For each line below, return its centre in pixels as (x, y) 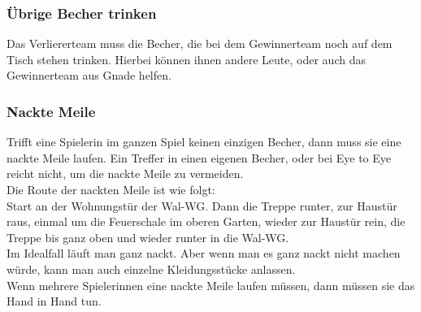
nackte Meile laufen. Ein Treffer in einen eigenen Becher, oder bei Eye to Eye (199, 157)
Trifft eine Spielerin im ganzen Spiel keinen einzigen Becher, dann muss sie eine (204, 142)
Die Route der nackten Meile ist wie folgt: (111, 189)
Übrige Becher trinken (82, 13)
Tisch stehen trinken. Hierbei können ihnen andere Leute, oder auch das (186, 59)
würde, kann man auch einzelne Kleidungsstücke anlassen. (151, 269)
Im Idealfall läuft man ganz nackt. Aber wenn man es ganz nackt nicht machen (204, 253)
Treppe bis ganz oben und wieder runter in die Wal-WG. (148, 237)
